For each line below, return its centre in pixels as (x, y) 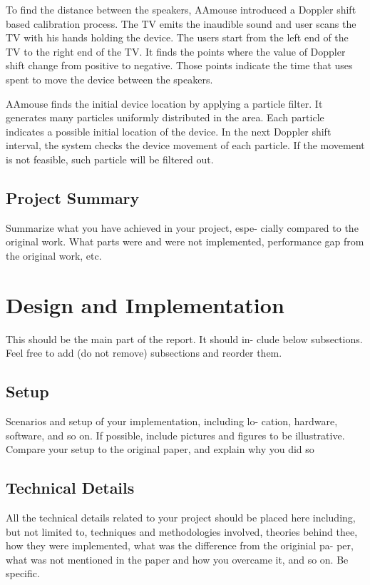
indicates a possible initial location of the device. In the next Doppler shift (169, 131)
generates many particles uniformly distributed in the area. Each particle (165, 117)
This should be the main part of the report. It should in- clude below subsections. (184, 339)
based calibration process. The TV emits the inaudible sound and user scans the (181, 23)
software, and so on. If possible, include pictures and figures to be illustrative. (175, 435)
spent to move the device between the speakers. (109, 79)
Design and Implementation (145, 304)
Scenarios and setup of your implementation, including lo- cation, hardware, (172, 421)
